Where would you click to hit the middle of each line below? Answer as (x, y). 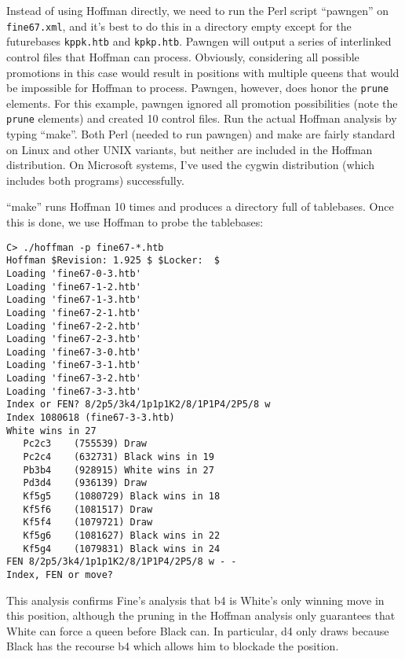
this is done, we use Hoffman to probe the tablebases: (135, 221)
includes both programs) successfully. (95, 180)
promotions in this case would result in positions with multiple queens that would (203, 72)
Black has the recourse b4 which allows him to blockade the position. (173, 646)
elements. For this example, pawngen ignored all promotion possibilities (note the (202, 103)
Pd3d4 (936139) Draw (85, 483)
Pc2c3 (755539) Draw (85, 444)
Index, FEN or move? (60, 574)
